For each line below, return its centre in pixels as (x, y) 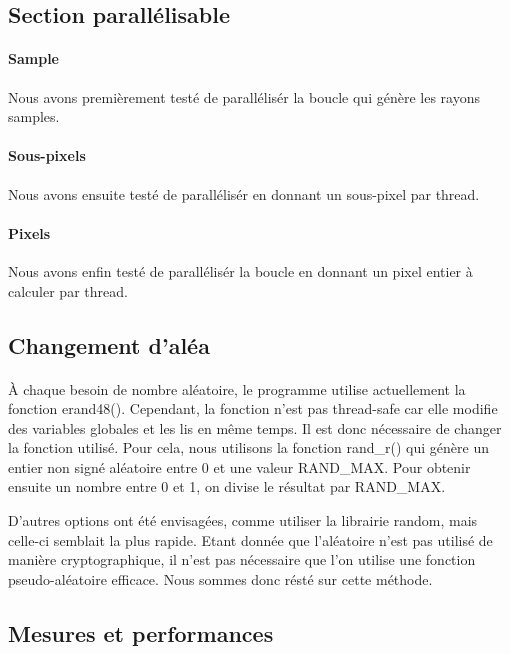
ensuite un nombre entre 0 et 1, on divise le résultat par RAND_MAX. (227, 486)
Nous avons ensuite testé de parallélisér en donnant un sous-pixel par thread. (244, 193)
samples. (34, 116)
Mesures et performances (141, 632)
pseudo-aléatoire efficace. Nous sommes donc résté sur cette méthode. (220, 578)
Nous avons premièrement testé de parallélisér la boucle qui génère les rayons (244, 96)
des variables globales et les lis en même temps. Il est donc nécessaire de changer (255, 427)
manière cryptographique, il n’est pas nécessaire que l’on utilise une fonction (242, 559)
